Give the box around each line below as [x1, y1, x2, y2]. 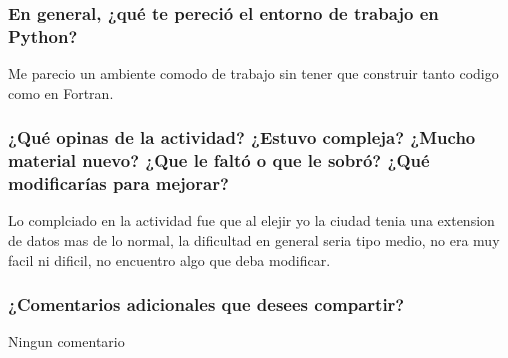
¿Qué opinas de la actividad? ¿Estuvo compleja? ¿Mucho [8, 125, 476, 150]
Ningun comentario [8, 331, 125, 352]
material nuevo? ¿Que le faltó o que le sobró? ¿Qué [8, 148, 430, 173]
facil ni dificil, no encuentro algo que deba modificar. [8, 249, 331, 270]
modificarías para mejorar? [8, 171, 229, 196]
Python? [8, 23, 78, 48]
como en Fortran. [8, 82, 114, 103]
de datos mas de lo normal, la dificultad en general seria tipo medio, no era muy [8, 229, 500, 250]
